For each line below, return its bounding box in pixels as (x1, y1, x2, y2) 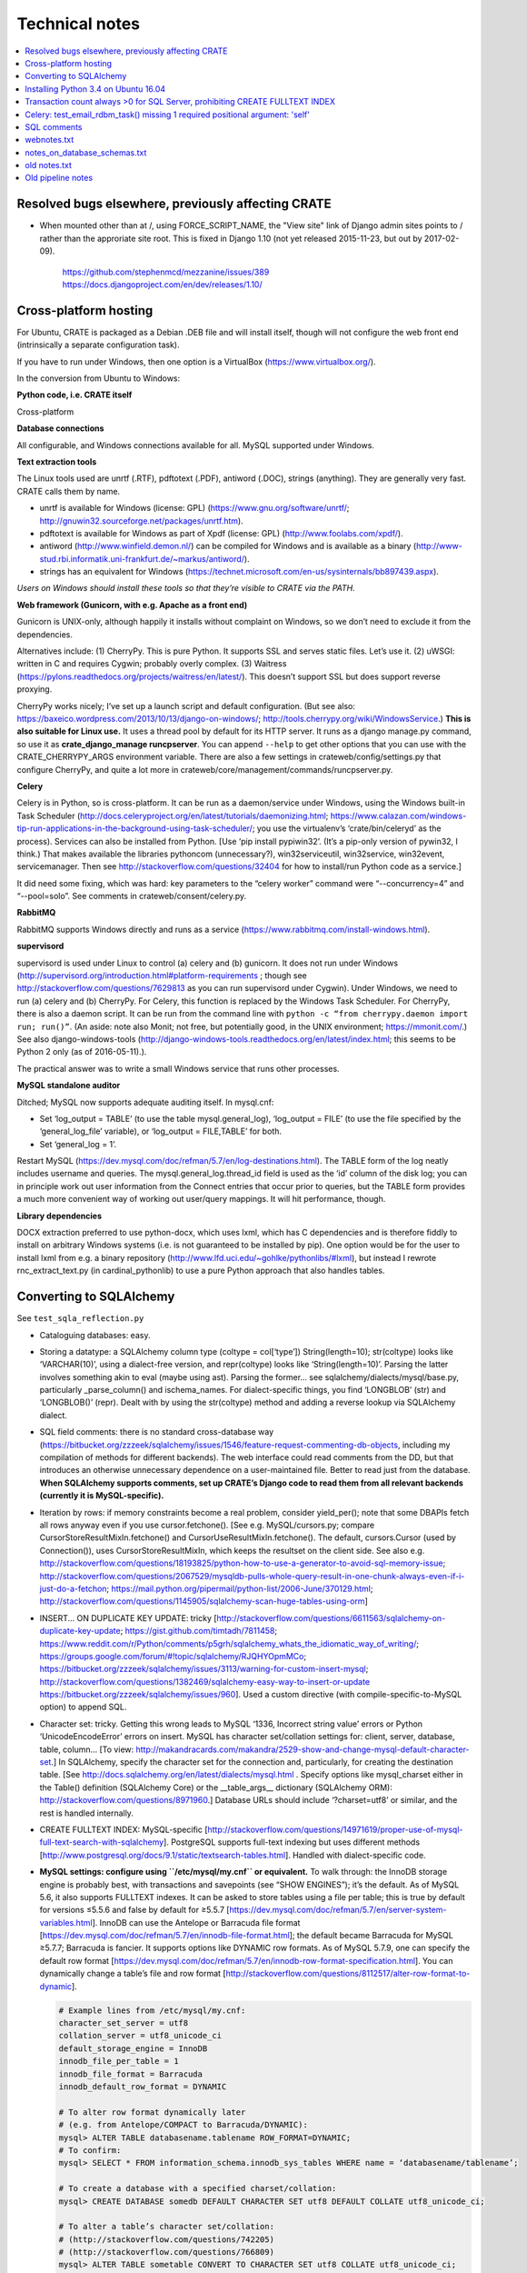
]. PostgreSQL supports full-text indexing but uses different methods (164, 1837, 421, 1847)
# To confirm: (58, 2145, 122, 2155)
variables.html (39, 1917, 93, 1928)
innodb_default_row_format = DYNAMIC (58, 2081, 227, 2091)
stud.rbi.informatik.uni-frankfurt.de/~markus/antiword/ (39, 553, 245, 564)
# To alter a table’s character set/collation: (58, 2221, 274, 2232)
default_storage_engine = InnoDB (58, 2043, 208, 2054)
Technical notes (16, 14, 141, 34)
